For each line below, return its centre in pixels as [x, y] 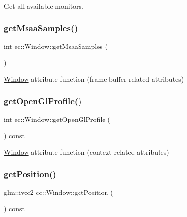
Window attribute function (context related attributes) [87, 152]
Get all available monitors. [44, 6]
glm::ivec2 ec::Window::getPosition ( [59, 192]
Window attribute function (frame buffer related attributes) [94, 79]
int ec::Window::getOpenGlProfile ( [57, 119]
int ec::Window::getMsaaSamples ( [56, 46]
